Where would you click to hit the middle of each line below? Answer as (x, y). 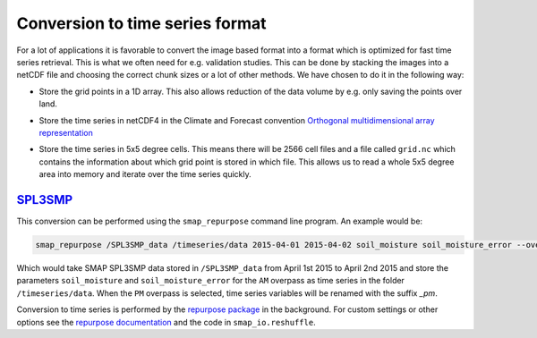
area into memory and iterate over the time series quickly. (145, 174)
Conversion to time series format (142, 23)
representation (66, 132)
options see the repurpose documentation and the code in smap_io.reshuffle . (166, 322)
